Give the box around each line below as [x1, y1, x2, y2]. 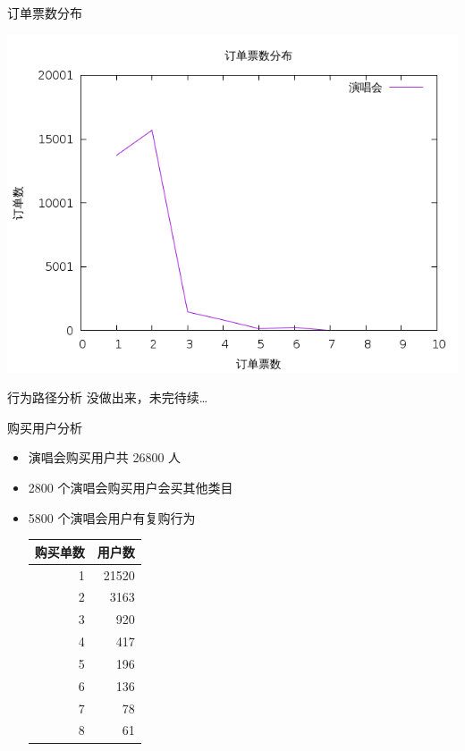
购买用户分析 [7, 418, 82, 436]
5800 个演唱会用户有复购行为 [28, 508, 196, 527]
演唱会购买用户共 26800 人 [28, 448, 182, 467]
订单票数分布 [7, 4, 82, 21]
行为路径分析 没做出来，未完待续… [7, 388, 208, 407]
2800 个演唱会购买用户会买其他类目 [28, 477, 233, 496]
